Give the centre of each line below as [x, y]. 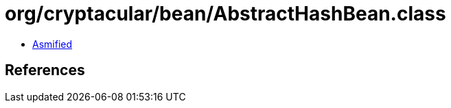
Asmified [53, 44]
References [45, 70]
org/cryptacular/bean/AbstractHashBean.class [225, 14]
